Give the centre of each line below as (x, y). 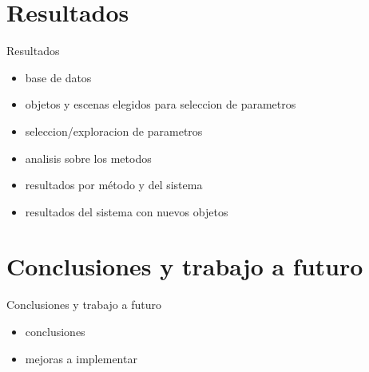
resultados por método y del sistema (114, 185)
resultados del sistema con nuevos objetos (127, 211)
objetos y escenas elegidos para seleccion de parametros (161, 104)
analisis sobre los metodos (88, 158)
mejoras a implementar (81, 358)
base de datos (58, 77)
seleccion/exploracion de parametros (114, 131)
